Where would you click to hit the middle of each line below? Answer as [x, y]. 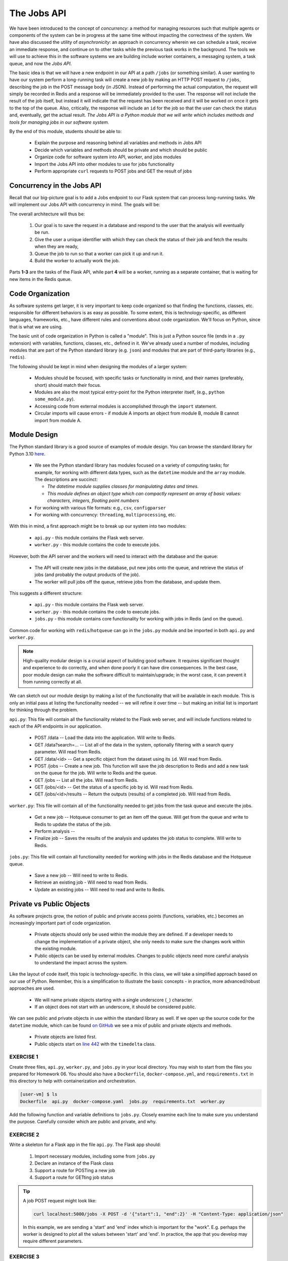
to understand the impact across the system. [81, 963]
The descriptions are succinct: [66, 480]
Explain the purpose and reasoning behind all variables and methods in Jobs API [118, 143]
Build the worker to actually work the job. [77, 261]
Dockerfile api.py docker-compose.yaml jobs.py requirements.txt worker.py [122, 1101]
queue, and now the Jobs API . [41, 64]
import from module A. [58, 420]
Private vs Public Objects [50, 904]
